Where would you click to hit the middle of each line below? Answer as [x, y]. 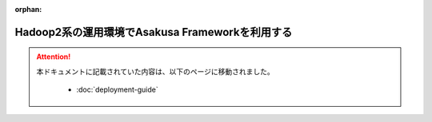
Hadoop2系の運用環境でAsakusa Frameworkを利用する [154, 32]
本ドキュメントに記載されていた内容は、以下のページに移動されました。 [156, 71]
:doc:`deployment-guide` [118, 90]
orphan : [28, 9]
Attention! [54, 57]
